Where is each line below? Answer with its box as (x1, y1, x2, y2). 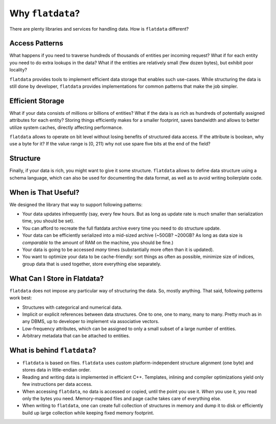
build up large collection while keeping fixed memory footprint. (22, 410, 154, 416)
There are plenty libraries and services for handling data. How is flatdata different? (9, 26, 189, 32)
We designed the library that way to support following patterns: (9, 202, 143, 208)
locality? (9, 67, 28, 73)
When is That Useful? (9, 188, 80, 196)
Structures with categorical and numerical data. (22, 304, 123, 310)
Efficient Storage (9, 96, 65, 105)
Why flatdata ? (9, 8, 80, 19)
